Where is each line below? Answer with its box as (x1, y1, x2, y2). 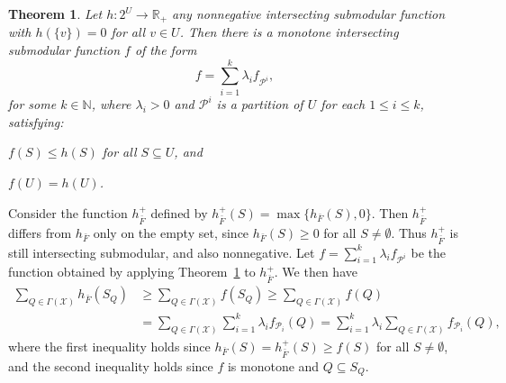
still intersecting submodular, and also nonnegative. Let (8, 242, 315, 261)
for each (321, 95, 366, 114)
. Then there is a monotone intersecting (179, 23, 399, 41)
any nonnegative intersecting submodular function (172, 5, 446, 23)
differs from (8, 223, 72, 242)
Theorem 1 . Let (8, 5, 103, 23)
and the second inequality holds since (8, 356, 213, 375)
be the (411, 242, 446, 261)
